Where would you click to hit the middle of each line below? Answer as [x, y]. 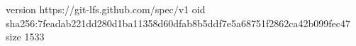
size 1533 [25, 37]
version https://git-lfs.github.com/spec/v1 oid [106, 9]
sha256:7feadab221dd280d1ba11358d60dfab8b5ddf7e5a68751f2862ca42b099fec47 [178, 23]
